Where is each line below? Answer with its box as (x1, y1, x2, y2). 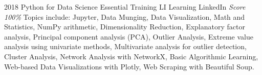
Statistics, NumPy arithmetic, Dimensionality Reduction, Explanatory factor (4, 21, 245, 32)
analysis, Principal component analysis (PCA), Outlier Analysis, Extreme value (4, 31, 253, 42)
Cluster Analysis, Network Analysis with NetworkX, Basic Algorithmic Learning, (4, 51, 258, 61)
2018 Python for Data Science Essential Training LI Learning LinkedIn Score (4, 2, 246, 12)
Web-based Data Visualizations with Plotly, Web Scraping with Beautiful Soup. (4, 61, 254, 71)
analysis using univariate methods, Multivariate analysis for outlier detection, (4, 41, 247, 52)
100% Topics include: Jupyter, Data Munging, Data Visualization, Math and (4, 11, 245, 22)
